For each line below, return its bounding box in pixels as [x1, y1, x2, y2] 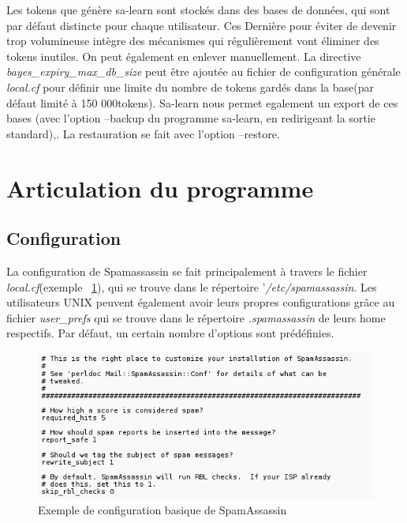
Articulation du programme [6, 171, 314, 204]
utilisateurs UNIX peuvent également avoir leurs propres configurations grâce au [6, 294, 395, 310]
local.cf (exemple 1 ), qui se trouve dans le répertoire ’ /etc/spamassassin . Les [6, 278, 377, 295]
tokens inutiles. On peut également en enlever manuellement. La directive [6, 47, 361, 64]
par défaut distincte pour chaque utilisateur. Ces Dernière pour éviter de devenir [6, 17, 397, 33]
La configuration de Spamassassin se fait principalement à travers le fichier [6, 262, 368, 279]
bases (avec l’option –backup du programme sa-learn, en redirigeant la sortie [6, 110, 375, 126]
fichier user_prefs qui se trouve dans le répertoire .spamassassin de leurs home [6, 309, 386, 325]
